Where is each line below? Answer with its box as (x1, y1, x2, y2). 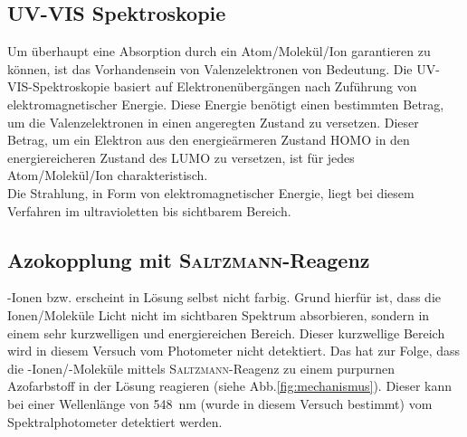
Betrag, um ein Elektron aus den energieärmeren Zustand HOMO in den (7, 130, 410, 149)
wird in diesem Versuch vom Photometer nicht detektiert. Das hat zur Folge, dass (7, 341, 461, 360)
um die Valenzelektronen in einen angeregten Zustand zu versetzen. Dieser (7, 112, 419, 131)
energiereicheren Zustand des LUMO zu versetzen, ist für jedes (7, 147, 355, 166)
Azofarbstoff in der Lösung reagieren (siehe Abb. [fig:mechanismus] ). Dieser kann (7, 376, 453, 395)
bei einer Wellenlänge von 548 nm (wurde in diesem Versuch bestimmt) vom (7, 394, 433, 413)
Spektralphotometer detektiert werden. (7, 412, 223, 431)
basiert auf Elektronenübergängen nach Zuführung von (113, 77, 417, 96)
